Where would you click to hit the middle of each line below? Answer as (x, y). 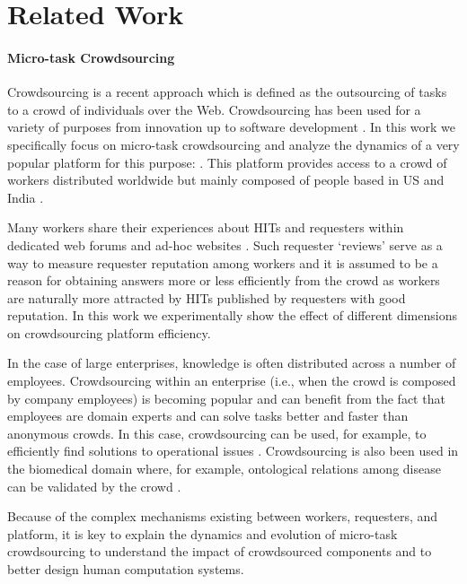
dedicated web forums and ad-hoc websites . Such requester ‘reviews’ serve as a (225, 244)
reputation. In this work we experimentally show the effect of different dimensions (232, 315)
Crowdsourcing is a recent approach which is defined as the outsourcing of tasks (227, 92)
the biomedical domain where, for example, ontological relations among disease (224, 469)
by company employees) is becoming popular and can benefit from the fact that (226, 398)
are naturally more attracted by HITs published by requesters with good (207, 297)
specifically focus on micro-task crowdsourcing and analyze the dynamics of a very (233, 144)
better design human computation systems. (126, 569)
